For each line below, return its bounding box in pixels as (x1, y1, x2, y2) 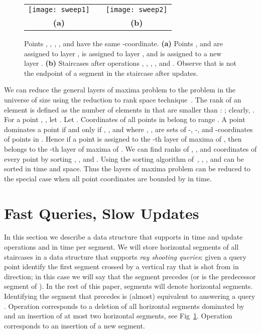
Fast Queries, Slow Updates (4, 202, 199, 223)
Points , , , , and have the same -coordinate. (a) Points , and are (24, 38, 223, 48)
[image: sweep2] (105, 6, 168, 14)
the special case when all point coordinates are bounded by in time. (4, 173, 212, 183)
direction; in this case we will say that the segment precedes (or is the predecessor (4, 271, 256, 281)
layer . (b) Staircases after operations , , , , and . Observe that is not (24, 58, 236, 68)
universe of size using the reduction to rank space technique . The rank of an (4, 94, 241, 104)
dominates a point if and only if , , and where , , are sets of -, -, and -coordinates (4, 124, 253, 134)
